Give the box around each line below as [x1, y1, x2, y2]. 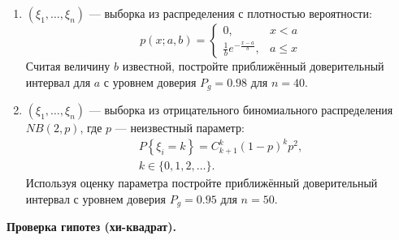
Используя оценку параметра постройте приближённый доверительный [25, 174, 378, 191]
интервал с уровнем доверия [25, 190, 167, 207]
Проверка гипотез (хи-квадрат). [7, 218, 176, 235]
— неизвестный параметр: [115, 119, 245, 136]
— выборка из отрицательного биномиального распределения [89, 101, 393, 118]
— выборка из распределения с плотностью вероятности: [89, 5, 372, 21]
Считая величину [25, 58, 111, 74]
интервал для [25, 73, 91, 90]
